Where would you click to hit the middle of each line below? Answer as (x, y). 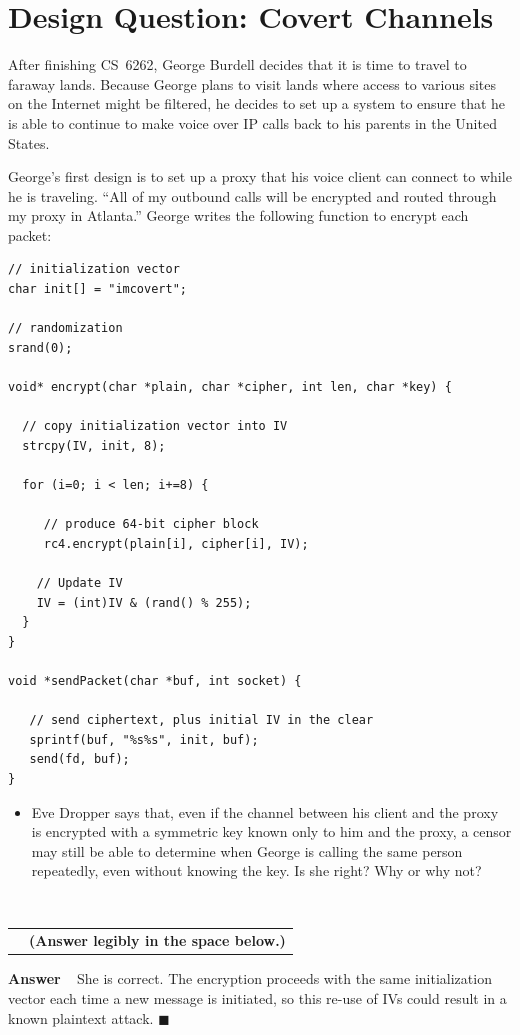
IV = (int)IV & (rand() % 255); (144, 602)
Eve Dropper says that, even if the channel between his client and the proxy (265, 811)
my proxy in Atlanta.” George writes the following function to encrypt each (238, 215)
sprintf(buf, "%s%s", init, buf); (144, 739)
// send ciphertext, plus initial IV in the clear (201, 720)
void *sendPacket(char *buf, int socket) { (155, 680)
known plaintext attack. (81, 1017)
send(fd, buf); (79, 759)
